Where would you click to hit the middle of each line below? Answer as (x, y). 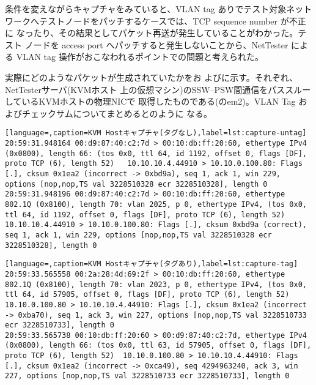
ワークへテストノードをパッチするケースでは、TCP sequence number (141, 21)
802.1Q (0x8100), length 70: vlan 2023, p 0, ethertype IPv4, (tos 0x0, (156, 284)
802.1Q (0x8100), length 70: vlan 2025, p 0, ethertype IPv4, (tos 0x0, (156, 204)
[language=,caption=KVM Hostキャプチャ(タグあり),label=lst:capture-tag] (152, 264)
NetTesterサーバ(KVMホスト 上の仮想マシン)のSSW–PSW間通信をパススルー (158, 89)
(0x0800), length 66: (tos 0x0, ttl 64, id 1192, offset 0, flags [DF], (156, 153)
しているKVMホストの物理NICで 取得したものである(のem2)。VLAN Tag (150, 101)
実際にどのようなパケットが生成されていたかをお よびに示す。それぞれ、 (151, 77)
